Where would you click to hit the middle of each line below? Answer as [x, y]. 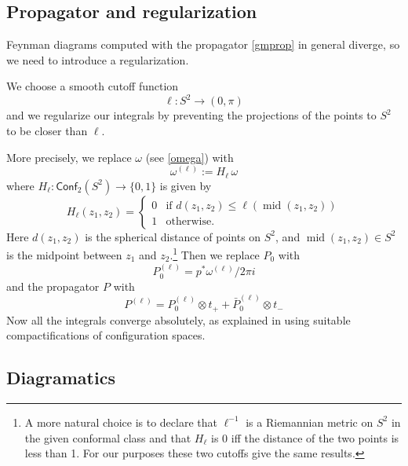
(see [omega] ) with [189, 157]
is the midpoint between [64, 254]
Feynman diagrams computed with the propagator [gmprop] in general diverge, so [203, 44]
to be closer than [47, 131]
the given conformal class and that [108, 437]
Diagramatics [61, 378]
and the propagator [53, 286]
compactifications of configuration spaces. [106, 335]
